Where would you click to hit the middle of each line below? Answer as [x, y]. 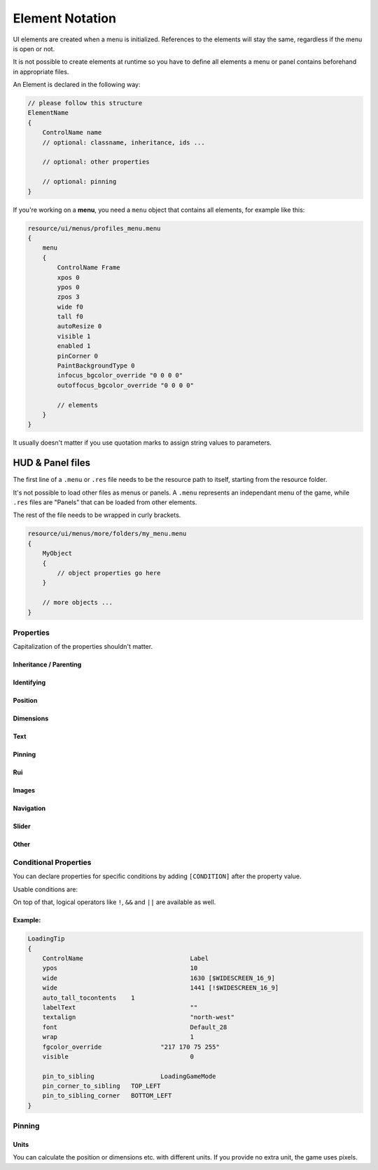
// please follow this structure [85, 103]
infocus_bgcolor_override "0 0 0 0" [120, 376]
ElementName [48, 113]
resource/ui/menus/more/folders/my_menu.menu [107, 534]
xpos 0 [68, 277]
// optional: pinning [79, 182]
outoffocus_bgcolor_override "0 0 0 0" [125, 385]
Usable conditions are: [45, 889]
